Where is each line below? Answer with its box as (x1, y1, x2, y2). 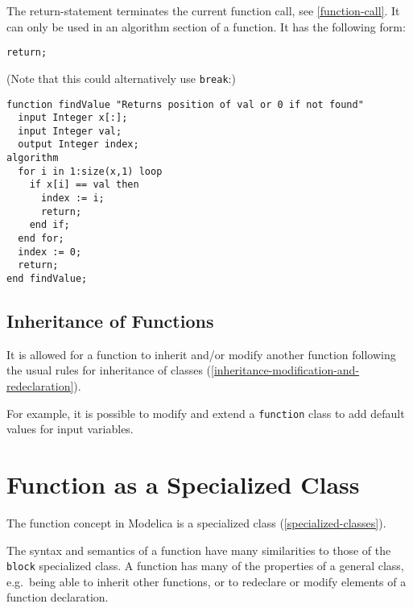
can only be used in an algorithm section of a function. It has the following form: (6, 18, 406, 35)
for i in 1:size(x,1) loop (18, 165, 163, 177)
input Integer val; (18, 125, 122, 137)
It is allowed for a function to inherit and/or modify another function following (6, 345, 396, 362)
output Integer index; (18, 139, 139, 151)
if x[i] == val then (29, 179, 139, 191)
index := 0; (18, 246, 82, 258)
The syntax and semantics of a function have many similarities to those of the (6, 541, 391, 558)
